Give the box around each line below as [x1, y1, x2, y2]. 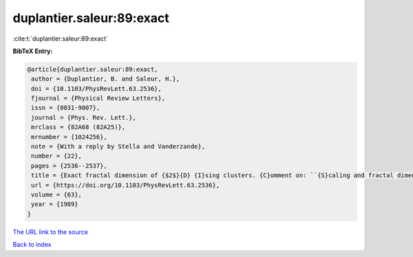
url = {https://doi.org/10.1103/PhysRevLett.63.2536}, [31, 181, 220, 189]
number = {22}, [31, 152, 83, 160]
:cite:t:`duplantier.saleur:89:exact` [12, 34, 108, 43]
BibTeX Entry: [12, 47, 53, 55]
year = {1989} [31, 201, 78, 208]
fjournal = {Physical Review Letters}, [31, 94, 165, 103]
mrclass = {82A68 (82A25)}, [31, 123, 126, 131]
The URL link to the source [12, 227, 89, 236]
